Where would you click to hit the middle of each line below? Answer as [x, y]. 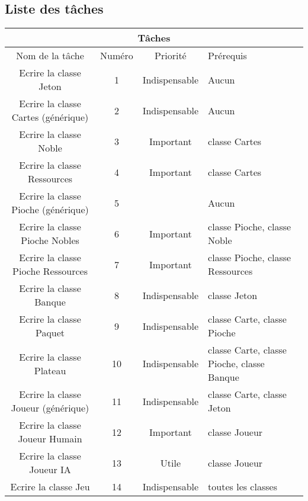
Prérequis [227, 56]
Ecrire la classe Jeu [50, 487]
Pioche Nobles [50, 240]
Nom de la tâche [50, 56]
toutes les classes [243, 487]
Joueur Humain [50, 439]
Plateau [50, 370]
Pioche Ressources [50, 271]
